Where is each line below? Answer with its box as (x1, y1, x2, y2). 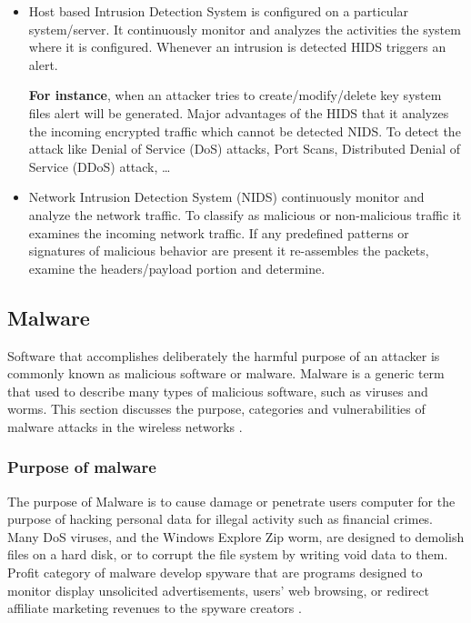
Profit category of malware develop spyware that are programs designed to (7, 563, 423, 582)
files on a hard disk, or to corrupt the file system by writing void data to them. (7, 545, 448, 564)
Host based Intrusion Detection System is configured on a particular (28, 2, 409, 20)
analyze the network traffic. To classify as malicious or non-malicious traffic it (28, 205, 462, 224)
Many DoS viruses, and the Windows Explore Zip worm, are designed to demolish (7, 527, 465, 546)
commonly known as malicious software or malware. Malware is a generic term (7, 364, 445, 383)
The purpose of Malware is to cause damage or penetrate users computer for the (7, 491, 456, 510)
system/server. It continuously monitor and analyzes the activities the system (28, 19, 461, 38)
